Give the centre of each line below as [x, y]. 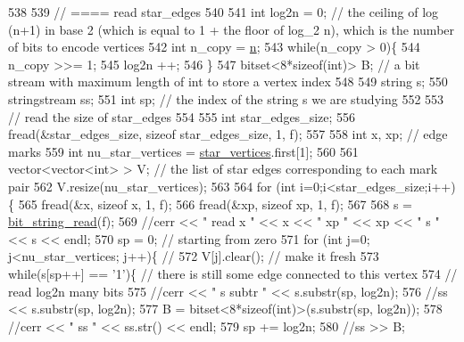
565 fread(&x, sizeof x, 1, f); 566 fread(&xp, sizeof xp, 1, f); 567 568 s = [215, 204]
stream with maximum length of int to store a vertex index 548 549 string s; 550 [228, 81]
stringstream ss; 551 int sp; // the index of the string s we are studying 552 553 [226, 98]
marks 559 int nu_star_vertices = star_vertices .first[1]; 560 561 [183, 151]
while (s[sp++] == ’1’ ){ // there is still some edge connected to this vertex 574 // [233, 273]
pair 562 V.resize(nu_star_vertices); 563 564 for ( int [152, 186]
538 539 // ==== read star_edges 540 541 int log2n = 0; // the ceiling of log [224, 12]
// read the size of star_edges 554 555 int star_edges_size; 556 [182, 116]
